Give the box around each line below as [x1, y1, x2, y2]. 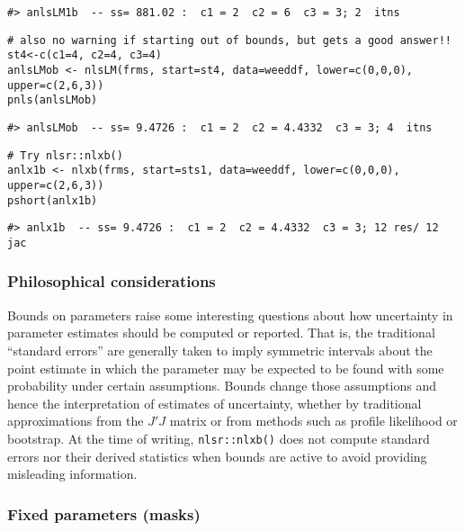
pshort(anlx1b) [7, 193, 98, 207]
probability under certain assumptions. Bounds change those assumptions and [7, 376, 436, 395]
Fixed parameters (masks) [7, 502, 201, 525]
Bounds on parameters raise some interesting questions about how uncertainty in [7, 305, 453, 324]
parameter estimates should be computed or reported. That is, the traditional [7, 323, 435, 342]
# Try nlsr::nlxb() [7, 148, 123, 162]
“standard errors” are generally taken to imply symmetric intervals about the [7, 340, 433, 359]
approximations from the [7, 411, 144, 430]
